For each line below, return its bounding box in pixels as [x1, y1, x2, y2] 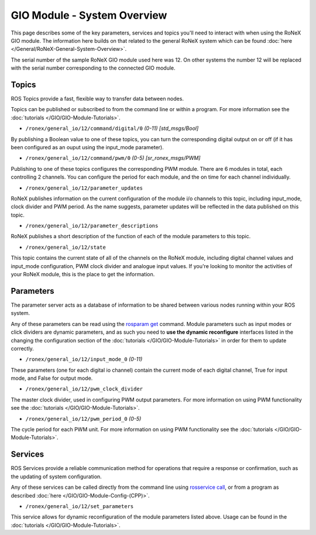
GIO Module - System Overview [11, 9, 167, 22]
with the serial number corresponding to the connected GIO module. [11, 64, 176, 71]
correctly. [11, 345, 35, 352]
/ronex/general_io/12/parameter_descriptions [25, 222, 159, 229]
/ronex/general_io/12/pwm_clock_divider [25, 386, 143, 392]
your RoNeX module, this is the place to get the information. [11, 271, 155, 278]
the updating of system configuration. [11, 473, 102, 480]
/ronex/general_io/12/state [25, 244, 107, 251]
